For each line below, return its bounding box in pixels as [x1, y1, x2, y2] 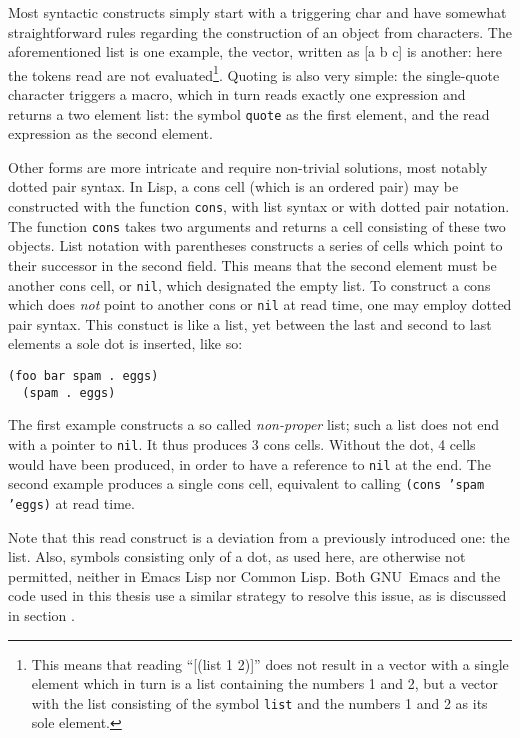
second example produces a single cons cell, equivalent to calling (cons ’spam [8, 473, 485, 494]
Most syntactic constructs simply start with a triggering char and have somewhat [8, 2, 507, 22]
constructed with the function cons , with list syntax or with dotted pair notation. [8, 196, 510, 217]
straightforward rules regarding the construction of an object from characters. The [8, 21, 512, 42]
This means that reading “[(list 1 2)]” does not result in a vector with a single [31, 653, 509, 674]
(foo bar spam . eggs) [8, 369, 159, 384]
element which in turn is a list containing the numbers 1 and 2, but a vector [31, 673, 499, 694]
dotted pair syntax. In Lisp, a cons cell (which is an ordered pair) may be [8, 176, 459, 197]
